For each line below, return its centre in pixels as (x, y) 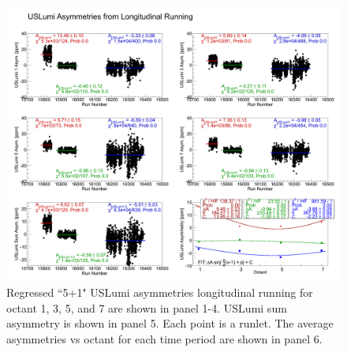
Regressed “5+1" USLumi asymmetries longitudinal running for (160, 292)
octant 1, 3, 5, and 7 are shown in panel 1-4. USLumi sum (147, 307)
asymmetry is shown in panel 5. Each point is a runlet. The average (170, 323)
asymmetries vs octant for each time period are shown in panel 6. (164, 339)
